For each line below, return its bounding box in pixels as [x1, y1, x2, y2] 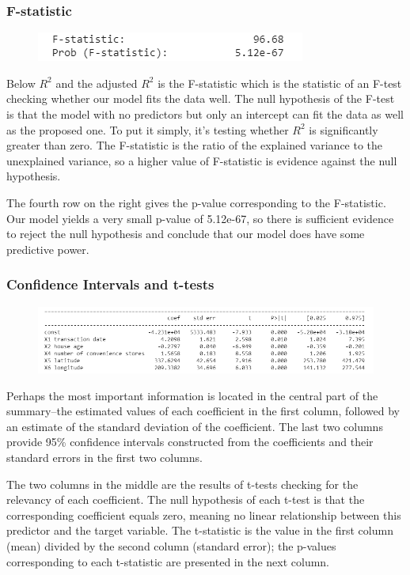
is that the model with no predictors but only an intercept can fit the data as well [6, 106, 404, 122]
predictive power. [6, 240, 89, 257]
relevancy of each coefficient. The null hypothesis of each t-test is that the [6, 491, 365, 508]
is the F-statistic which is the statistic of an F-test [158, 74, 402, 91]
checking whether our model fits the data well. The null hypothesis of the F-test [6, 90, 395, 107]
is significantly [309, 121, 378, 138]
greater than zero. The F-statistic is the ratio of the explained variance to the [6, 137, 383, 153]
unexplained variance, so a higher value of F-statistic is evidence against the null [6, 152, 397, 168]
